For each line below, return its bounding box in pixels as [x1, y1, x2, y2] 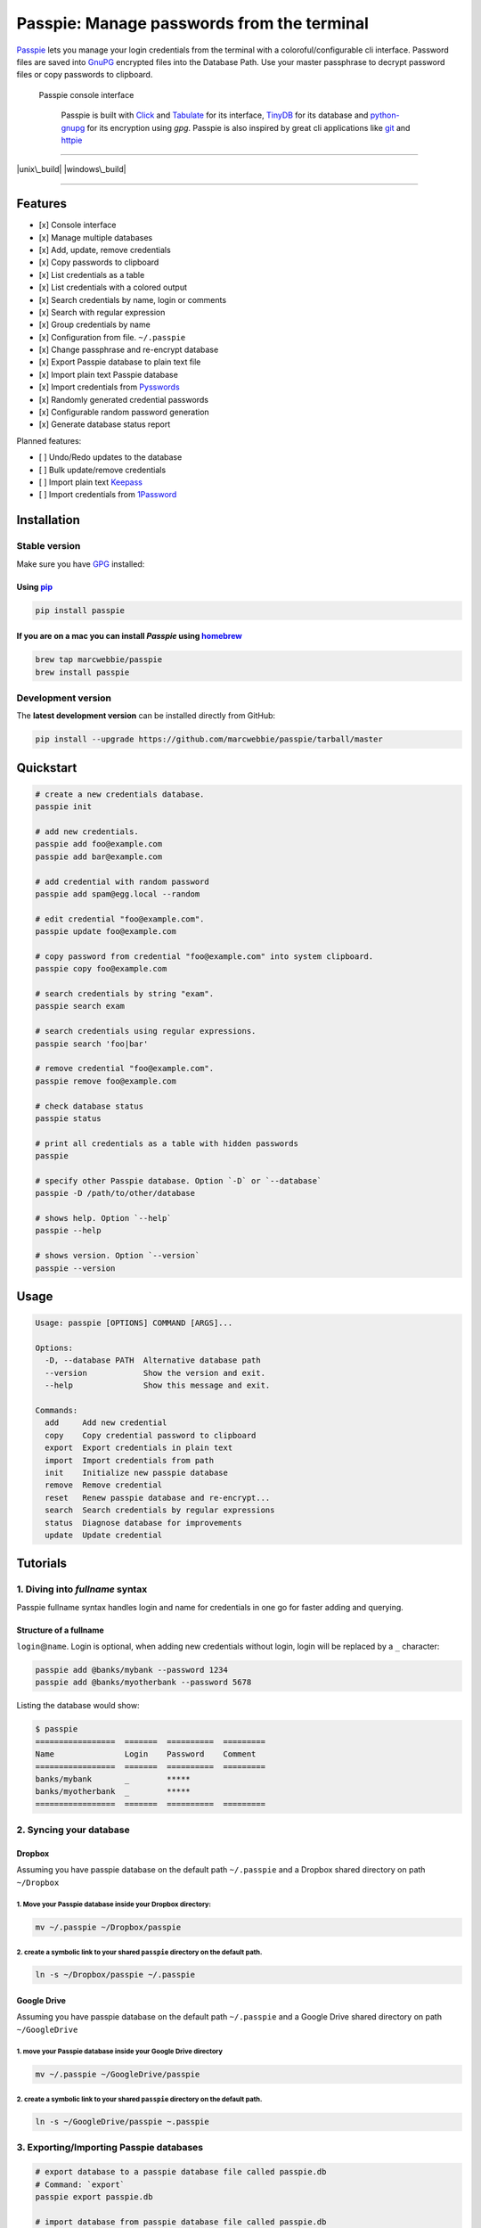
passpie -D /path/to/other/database [35, 1188, 196, 1199]
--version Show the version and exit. [45, 1368, 266, 1378]
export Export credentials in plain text [45, 1443, 233, 1453]
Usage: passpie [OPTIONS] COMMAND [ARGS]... [35, 1318, 233, 1328]
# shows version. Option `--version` [35, 1250, 200, 1261]
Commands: [35, 1405, 78, 1415]
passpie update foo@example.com [35, 927, 177, 937]
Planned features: [16, 435, 82, 446]
